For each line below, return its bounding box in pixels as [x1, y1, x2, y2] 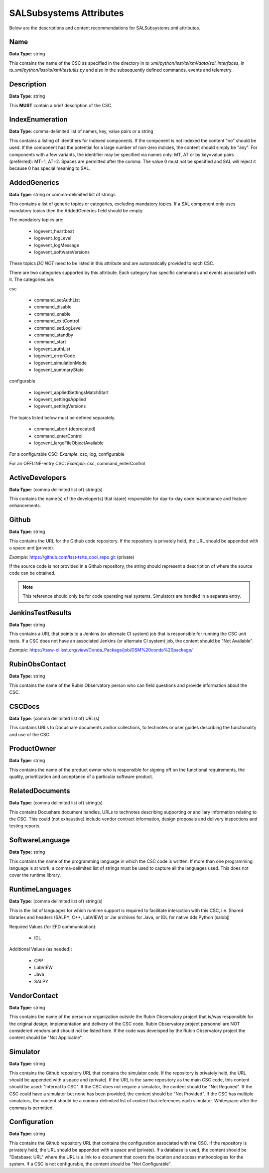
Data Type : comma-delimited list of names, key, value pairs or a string [9, 129, 154, 134]
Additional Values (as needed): [9, 946, 72, 952]
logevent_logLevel [34, 235, 72, 241]
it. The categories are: [9, 276, 55, 282]
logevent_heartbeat [34, 228, 74, 234]
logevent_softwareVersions [34, 249, 90, 255]
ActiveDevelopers [9, 473, 67, 482]
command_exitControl [34, 318, 79, 324]
